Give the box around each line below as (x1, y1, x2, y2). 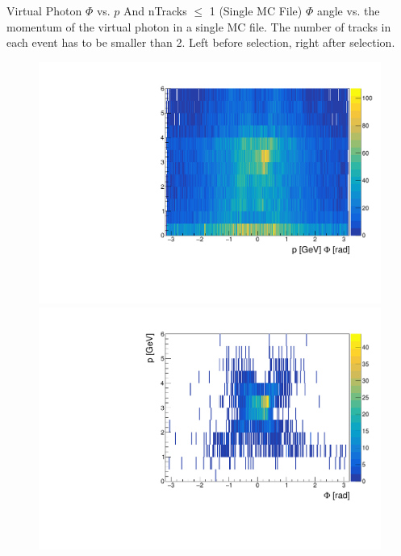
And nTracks (123, 2, 187, 19)
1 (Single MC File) (209, 2, 303, 19)
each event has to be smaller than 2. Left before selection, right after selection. (6, 34, 395, 51)
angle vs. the (316, 2, 380, 19)
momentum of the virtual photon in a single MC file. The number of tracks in (6, 18, 391, 35)
